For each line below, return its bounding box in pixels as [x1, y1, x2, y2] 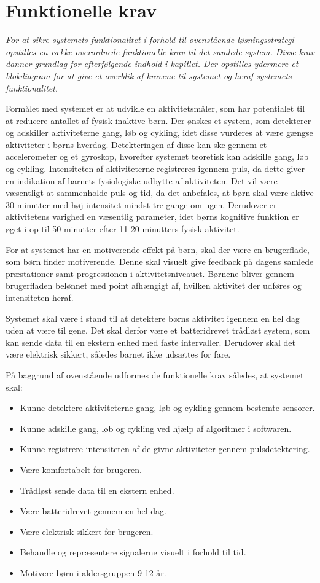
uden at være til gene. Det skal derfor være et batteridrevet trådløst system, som [6, 324, 310, 337]
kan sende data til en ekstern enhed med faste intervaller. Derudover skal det [6, 335, 296, 348]
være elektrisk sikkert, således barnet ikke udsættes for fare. [6, 348, 231, 361]
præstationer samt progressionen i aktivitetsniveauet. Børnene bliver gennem [6, 267, 294, 280]
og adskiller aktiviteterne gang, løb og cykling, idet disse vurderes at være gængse [6, 126, 313, 139]
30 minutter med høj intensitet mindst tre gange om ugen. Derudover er [6, 198, 277, 211]
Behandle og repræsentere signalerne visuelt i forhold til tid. [20, 546, 246, 558]
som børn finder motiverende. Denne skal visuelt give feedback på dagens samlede [6, 255, 314, 268]
